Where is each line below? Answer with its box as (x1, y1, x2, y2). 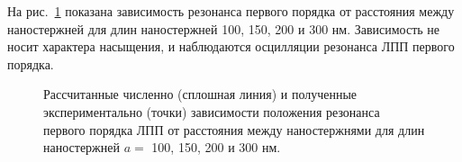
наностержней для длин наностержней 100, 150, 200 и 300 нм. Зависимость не (7, 19, 440, 38)
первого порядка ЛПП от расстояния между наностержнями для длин (43, 120, 425, 139)
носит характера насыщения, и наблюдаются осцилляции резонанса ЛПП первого (7, 37, 455, 56)
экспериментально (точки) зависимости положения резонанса (43, 102, 380, 121)
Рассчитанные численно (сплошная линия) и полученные (43, 85, 358, 103)
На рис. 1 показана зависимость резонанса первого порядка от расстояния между (7, 2, 455, 20)
